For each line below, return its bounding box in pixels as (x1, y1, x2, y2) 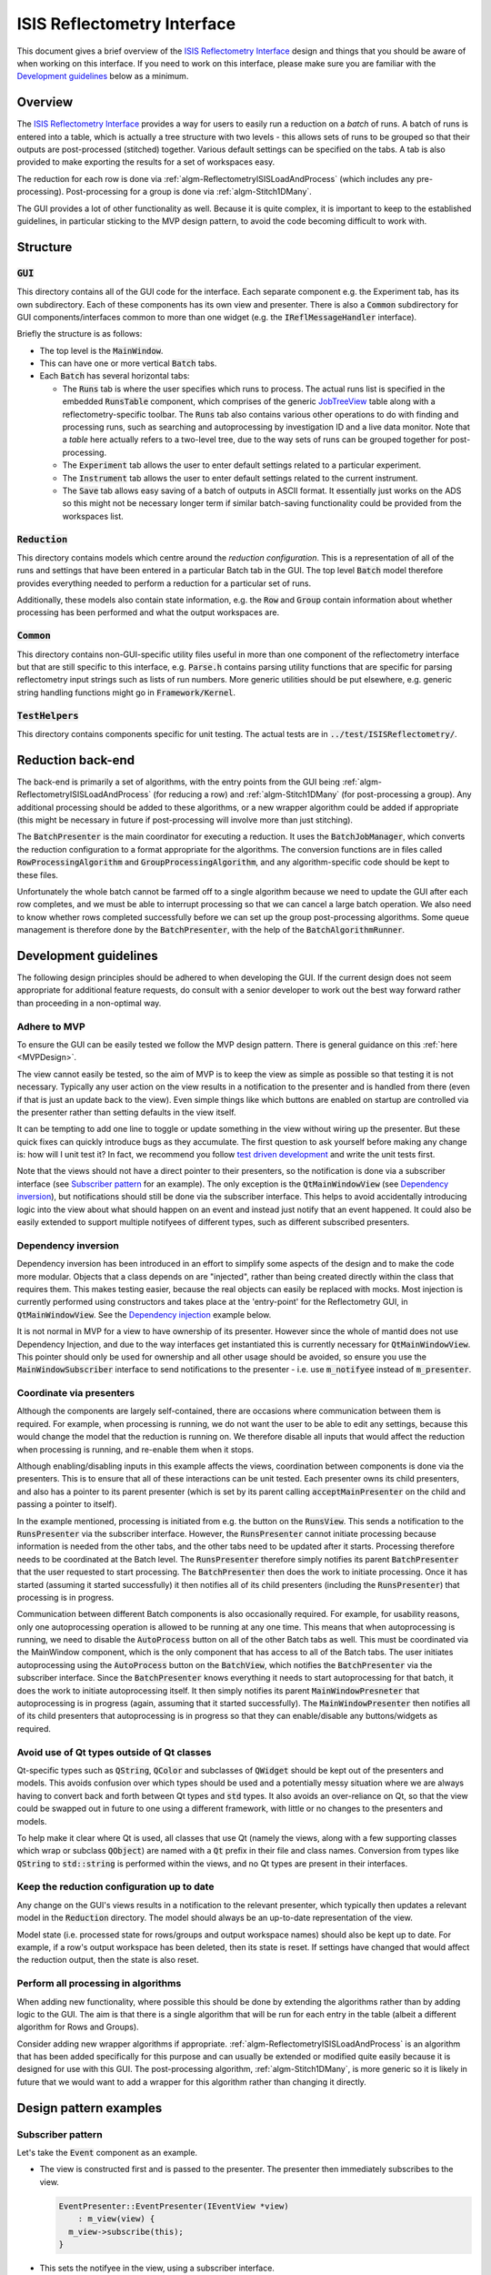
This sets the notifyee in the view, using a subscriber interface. (39, 2262, 275, 2273)
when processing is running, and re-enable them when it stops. (16, 1443, 255, 1455)
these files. (16, 869, 59, 880)
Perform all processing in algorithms (16, 1977, 182, 1990)
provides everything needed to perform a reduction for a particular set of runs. (16, 578, 312, 589)
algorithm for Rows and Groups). (16, 2021, 140, 2033)
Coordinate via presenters (16, 1387, 135, 1400)
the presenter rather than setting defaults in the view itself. (16, 1107, 236, 1117)
